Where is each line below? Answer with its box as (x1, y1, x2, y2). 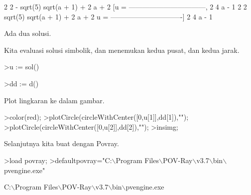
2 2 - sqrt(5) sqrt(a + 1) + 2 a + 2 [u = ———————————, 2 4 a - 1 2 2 (4, 1, 247, 11)
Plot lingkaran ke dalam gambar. (4, 95, 105, 105)
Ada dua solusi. (4, 28, 51, 38)
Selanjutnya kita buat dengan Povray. (4, 138, 119, 149)
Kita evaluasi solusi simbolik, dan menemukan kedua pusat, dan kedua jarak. (4, 44, 240, 55)
